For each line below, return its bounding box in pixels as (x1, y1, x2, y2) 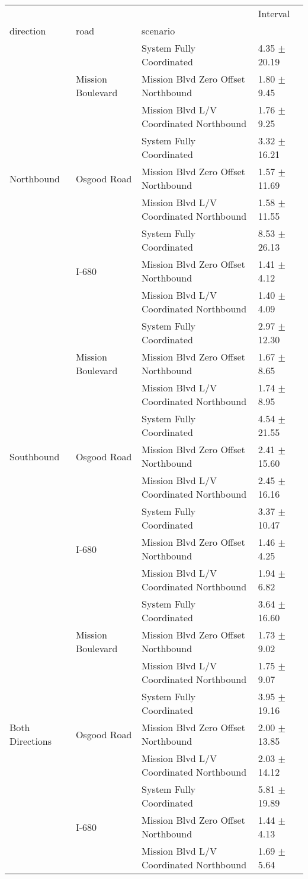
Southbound (9, 449, 60, 463)
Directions (9, 734, 52, 748)
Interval (258, 7, 290, 20)
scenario (142, 24, 175, 37)
